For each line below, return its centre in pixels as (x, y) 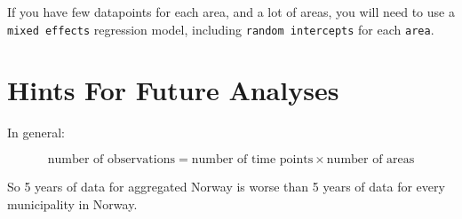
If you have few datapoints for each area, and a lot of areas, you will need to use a (231, 12)
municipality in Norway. (72, 203)
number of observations (111, 159)
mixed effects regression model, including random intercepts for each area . (221, 29)
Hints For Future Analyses (173, 90)
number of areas (370, 159)
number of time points (252, 159)
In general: (36, 133)
